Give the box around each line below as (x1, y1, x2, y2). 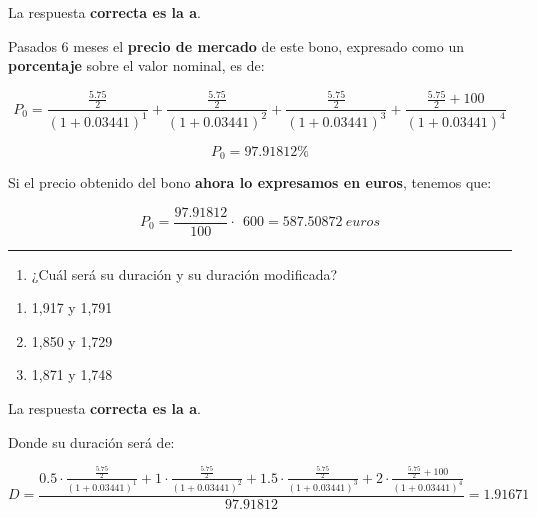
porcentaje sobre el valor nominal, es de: (8, 55, 265, 76)
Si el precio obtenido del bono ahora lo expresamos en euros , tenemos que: (8, 171, 492, 192)
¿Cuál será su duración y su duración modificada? (31, 263, 338, 284)
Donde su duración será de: (8, 431, 175, 452)
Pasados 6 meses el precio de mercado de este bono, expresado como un (8, 35, 464, 56)
